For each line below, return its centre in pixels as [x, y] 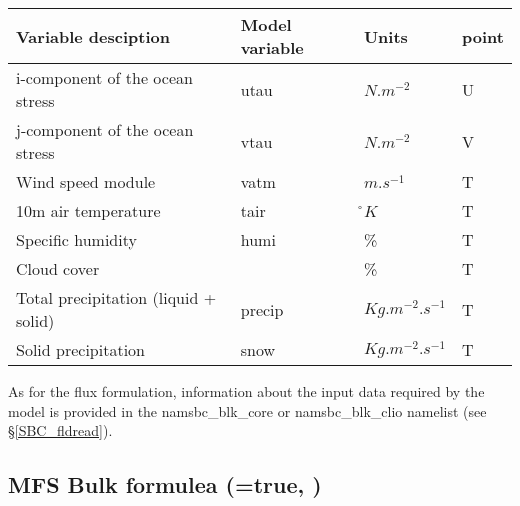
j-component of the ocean [105, 129]
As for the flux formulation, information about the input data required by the [246, 391]
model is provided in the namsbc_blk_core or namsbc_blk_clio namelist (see [247, 410]
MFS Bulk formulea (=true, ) [165, 484]
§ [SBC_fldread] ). [60, 430]
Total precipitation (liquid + [116, 297]
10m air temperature [88, 210]
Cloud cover [58, 268]
